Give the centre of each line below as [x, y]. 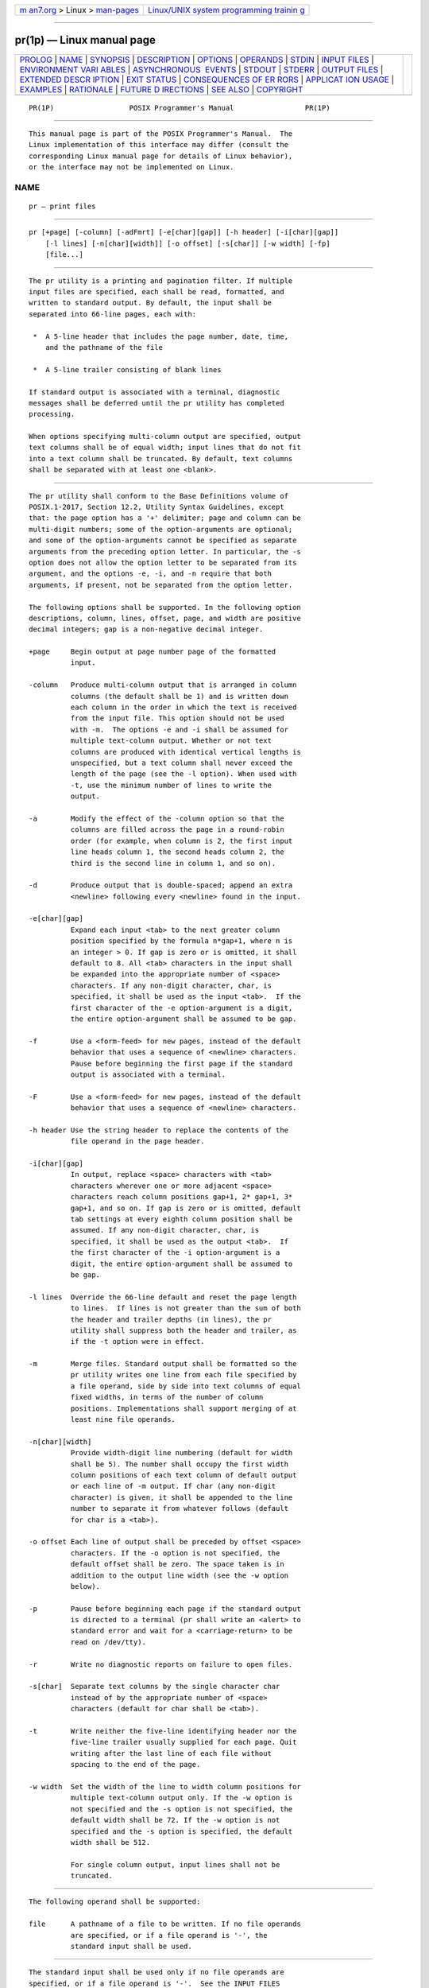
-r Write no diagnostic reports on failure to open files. [161, 1664]
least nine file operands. [123, 1420]
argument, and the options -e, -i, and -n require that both [150, 574]
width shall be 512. [110, 1842]
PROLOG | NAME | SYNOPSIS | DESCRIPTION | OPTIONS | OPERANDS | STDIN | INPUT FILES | [197, 60]
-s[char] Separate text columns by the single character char [155, 1687]
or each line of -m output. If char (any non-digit [173, 1486]
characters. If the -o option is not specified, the [175, 1553]
